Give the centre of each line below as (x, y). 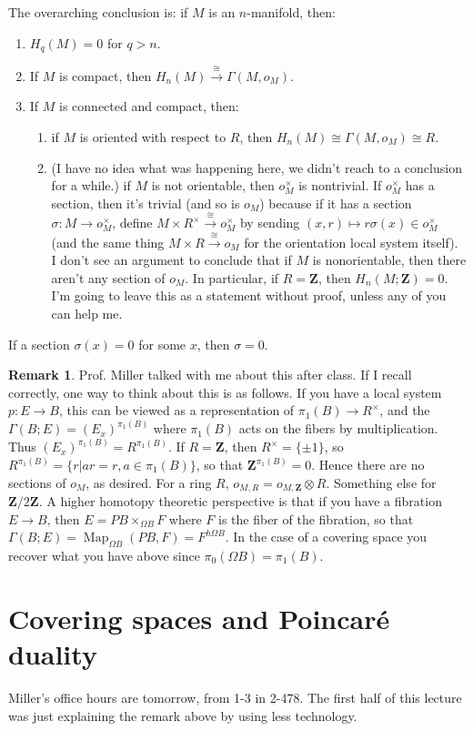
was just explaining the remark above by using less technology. (183, 715)
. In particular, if (232, 277)
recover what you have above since (104, 556)
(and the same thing (108, 242)
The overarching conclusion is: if (98, 12)
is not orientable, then (213, 185)
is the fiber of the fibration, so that (316, 518)
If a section (39, 344)
